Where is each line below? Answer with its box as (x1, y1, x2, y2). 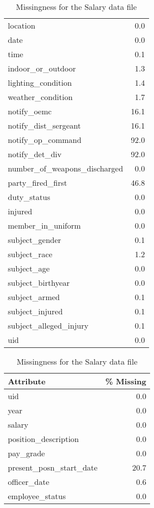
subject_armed (8, 291, 60, 303)
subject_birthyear (8, 277, 70, 288)
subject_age (8, 263, 50, 274)
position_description (8, 433, 79, 444)
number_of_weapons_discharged (8, 163, 123, 174)
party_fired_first (8, 177, 67, 188)
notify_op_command (8, 134, 82, 145)
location (8, 20, 35, 31)
